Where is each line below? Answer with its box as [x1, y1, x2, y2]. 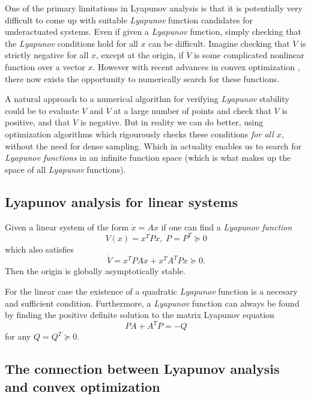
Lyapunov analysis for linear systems [5, 192, 238, 211]
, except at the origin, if [96, 49, 184, 61]
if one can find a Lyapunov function [161, 220, 292, 233]
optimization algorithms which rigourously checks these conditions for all [5, 127, 274, 140]
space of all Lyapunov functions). [5, 163, 126, 175]
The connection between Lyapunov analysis [5, 359, 280, 378]
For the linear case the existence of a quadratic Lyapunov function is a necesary [5, 285, 298, 298]
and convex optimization [5, 377, 160, 395]
